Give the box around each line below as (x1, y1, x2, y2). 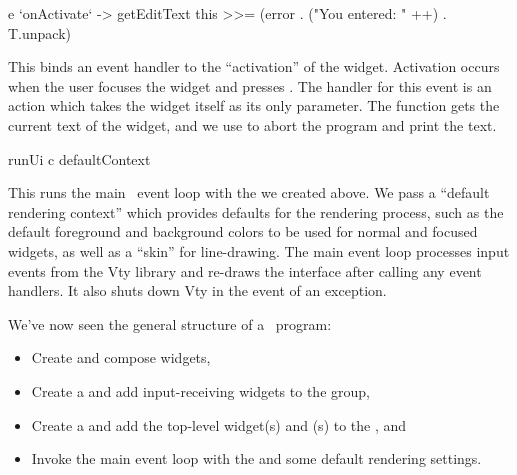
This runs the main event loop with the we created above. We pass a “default (8, 182, 490, 203)
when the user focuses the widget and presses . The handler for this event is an (8, 75, 492, 96)
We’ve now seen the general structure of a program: (8, 313, 332, 334)
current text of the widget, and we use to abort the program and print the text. (8, 114, 497, 135)
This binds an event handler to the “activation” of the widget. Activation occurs (8, 56, 500, 77)
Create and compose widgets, (31, 347, 211, 368)
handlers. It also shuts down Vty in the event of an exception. (8, 280, 387, 301)
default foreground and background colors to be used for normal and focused (8, 221, 478, 242)
